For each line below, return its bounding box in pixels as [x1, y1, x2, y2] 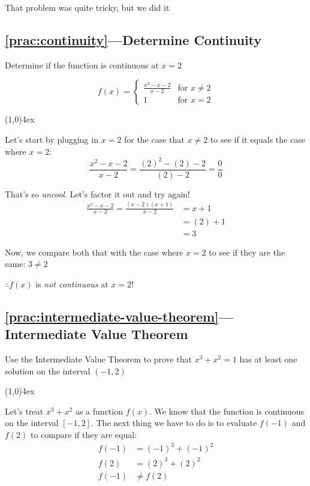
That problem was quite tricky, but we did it [5, 1, 170, 13]
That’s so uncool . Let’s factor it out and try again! [5, 187, 190, 200]
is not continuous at [35, 277, 109, 290]
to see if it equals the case [210, 133, 305, 145]
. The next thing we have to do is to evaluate [91, 416, 257, 429]
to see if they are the [209, 245, 285, 258]
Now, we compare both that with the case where [5, 245, 183, 258]
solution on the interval [5, 364, 91, 377]
